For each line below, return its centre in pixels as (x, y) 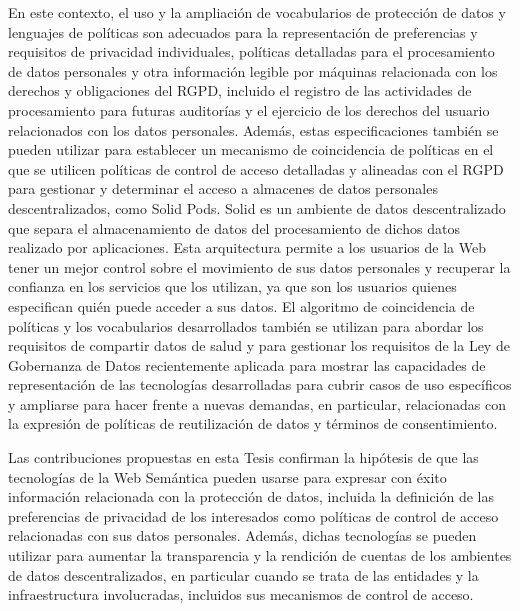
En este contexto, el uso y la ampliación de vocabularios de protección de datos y (257, 12)
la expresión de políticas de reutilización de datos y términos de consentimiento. (253, 423)
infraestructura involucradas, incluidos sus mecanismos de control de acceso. (241, 594)
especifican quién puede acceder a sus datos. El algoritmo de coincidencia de (241, 305)
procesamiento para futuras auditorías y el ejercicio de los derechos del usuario (249, 109)
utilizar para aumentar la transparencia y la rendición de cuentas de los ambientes (260, 555)
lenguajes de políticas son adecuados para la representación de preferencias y (243, 31)
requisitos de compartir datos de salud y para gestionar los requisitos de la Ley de (259, 345)
